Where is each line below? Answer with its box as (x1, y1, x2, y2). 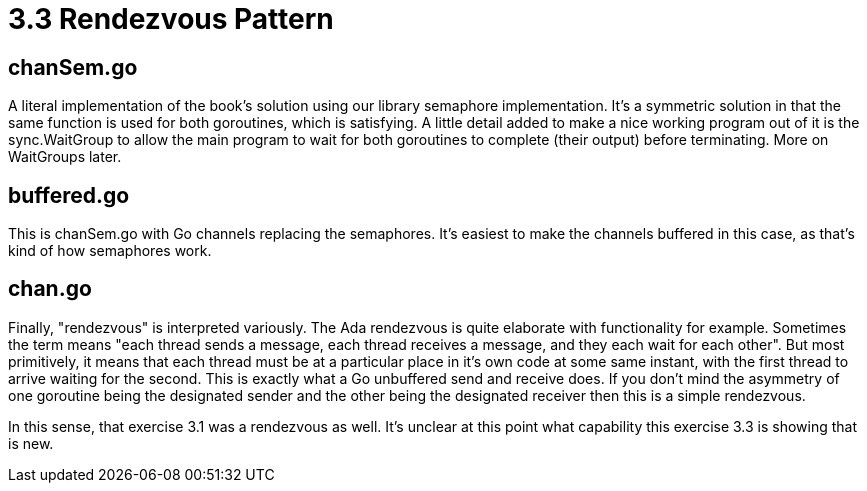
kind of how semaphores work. (8, 242, 212, 260)
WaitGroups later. (8, 148, 122, 166)
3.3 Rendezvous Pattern (8, 2, 334, 36)
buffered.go (8, 182, 130, 208)
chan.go (8, 276, 92, 302)
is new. (8, 434, 54, 452)
